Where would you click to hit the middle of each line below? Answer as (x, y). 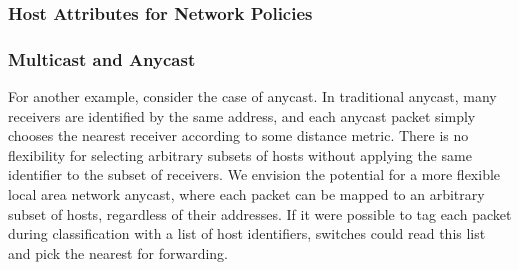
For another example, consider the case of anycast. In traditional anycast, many (252, 96)
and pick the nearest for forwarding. (118, 252)
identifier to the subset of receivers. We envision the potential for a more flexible (254, 174)
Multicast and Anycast (102, 58)
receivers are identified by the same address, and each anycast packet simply (242, 115)
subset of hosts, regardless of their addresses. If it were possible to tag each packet (260, 213)
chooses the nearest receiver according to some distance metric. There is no (238, 135)
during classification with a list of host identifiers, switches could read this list (247, 233)
